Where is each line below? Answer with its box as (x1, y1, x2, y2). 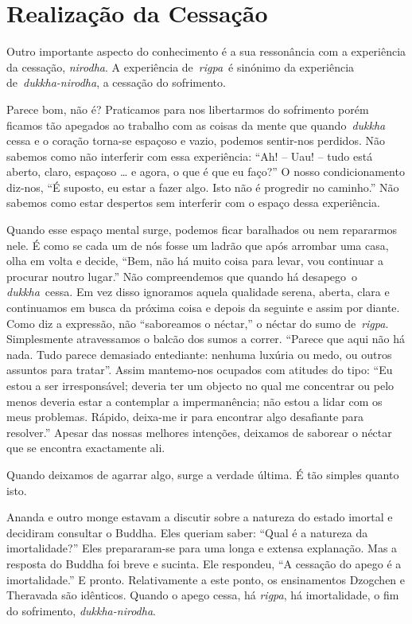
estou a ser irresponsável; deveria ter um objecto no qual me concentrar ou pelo (6, 377, 395, 393)
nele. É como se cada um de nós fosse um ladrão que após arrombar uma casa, (6, 236, 389, 253)
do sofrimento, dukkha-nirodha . (6, 602, 156, 618)
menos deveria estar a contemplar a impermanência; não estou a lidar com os (6, 392, 383, 409)
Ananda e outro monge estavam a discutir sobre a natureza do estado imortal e (6, 509, 393, 525)
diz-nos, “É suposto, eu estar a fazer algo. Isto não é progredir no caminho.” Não (6, 178, 399, 195)
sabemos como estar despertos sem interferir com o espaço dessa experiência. (6, 194, 380, 211)
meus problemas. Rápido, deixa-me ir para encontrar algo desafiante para (6, 408, 364, 425)
